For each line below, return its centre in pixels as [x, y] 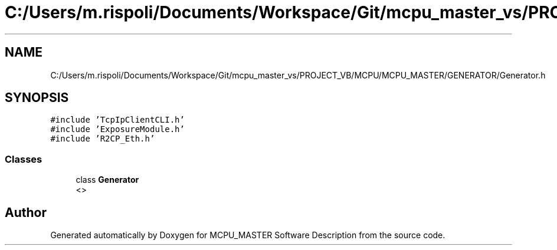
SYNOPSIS [37, 98]
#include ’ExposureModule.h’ [117, 129]
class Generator [107, 180]
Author [26, 212]
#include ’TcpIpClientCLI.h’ [117, 120]
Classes [24, 159]
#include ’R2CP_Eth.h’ [103, 139]
